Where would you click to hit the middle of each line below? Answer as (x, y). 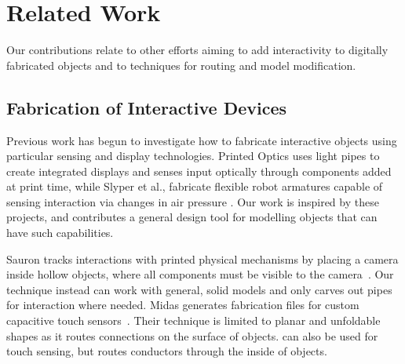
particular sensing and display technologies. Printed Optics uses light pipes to (193, 156)
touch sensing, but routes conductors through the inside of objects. (167, 351)
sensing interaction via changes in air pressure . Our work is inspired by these (193, 201)
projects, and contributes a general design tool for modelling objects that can (192, 217)
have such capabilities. (60, 233)
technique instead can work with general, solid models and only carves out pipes (199, 289)
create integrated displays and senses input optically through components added (199, 171)
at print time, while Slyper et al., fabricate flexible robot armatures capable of (195, 186)
